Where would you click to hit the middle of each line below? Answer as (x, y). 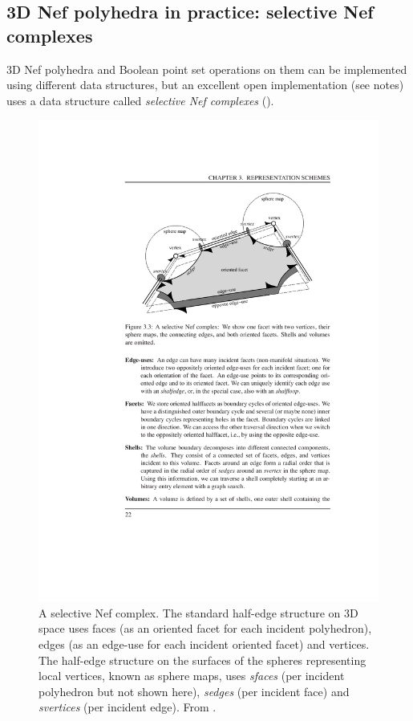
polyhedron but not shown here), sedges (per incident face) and (194, 691)
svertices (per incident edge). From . (128, 707)
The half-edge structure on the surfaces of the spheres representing (202, 660)
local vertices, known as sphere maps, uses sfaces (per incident (192, 676)
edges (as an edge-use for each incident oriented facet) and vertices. (204, 644)
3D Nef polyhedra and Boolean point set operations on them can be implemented (207, 69)
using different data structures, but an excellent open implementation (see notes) (205, 85)
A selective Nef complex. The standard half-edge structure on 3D (198, 612)
